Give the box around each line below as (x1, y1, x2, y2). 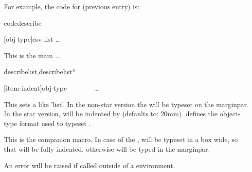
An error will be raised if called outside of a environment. (4, 160, 175, 170)
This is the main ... (4, 50, 61, 60)
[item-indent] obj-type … (4, 82, 99, 93)
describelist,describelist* (4, 66, 76, 77)
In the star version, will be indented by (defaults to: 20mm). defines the (4, 109, 218, 119)
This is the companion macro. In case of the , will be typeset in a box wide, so (4, 134, 238, 144)
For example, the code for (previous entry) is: (4, 1, 140, 11)
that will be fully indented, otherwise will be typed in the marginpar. (4, 143, 210, 154)
